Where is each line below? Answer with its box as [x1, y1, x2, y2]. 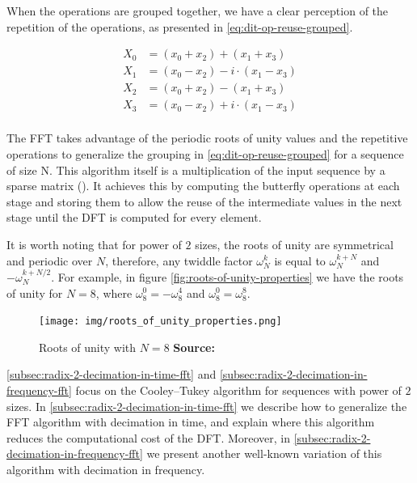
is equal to [274, 252, 326, 269]
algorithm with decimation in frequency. [6, 460, 205, 477]
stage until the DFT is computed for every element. [6, 209, 262, 226]
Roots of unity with [39, 338, 137, 355]
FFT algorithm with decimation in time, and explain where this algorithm [6, 413, 375, 430]
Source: [173, 338, 215, 355]
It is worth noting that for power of [6, 235, 182, 252]
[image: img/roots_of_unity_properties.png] [39, 316, 282, 328]
